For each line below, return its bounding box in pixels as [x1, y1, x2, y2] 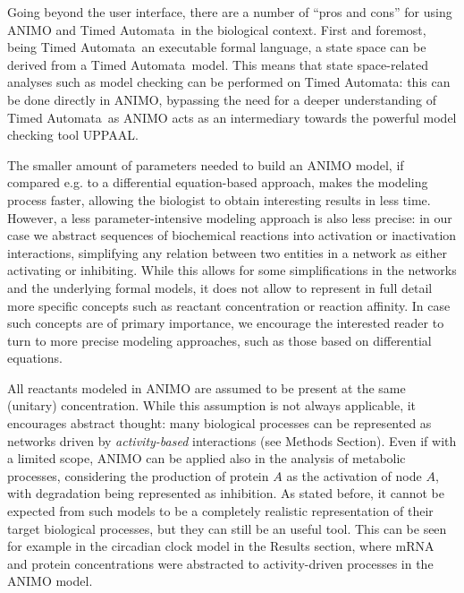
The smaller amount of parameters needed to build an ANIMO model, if [7, 155, 404, 174]
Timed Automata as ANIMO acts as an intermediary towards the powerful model [7, 107, 457, 126]
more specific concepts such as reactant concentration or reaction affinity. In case [7, 296, 451, 314]
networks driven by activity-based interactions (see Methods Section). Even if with [7, 431, 457, 450]
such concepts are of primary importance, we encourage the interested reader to [7, 314, 444, 332]
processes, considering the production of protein [7, 466, 269, 485]
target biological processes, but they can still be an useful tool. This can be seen [7, 519, 447, 537]
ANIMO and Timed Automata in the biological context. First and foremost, [7, 20, 426, 39]
